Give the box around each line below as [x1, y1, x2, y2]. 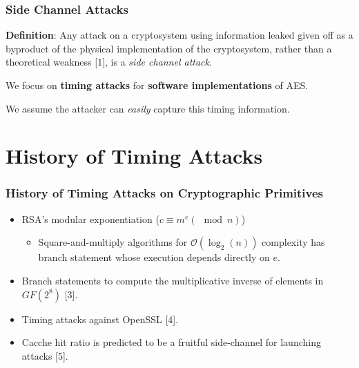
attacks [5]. [21, 348, 68, 362]
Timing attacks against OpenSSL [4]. [21, 311, 179, 326]
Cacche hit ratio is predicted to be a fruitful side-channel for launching [21, 335, 321, 349]
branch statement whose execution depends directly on [38, 250, 270, 264]
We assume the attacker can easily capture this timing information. [6, 101, 290, 115]
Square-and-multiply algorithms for [38, 235, 188, 249]
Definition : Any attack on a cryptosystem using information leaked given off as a [6, 28, 353, 42]
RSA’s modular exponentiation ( [21, 211, 159, 226]
